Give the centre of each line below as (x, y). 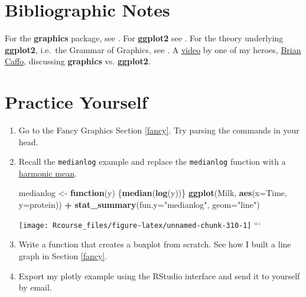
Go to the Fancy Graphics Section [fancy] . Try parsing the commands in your (159, 130)
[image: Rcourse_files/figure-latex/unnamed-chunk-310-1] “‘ (140, 224)
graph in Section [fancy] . (63, 255)
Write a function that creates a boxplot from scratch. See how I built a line (155, 244)
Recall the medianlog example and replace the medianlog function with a (152, 161)
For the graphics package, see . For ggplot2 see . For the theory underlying (144, 38)
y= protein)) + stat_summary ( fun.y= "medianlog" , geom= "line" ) (139, 205)
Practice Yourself (76, 102)
